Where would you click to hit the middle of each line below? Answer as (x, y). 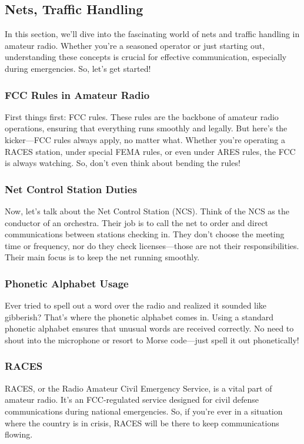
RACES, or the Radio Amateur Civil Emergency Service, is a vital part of (138, 388)
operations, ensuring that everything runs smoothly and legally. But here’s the (146, 128)
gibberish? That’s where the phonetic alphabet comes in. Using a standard (139, 317)
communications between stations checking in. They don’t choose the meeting (145, 234)
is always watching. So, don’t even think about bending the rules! (123, 163)
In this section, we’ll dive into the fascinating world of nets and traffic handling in (152, 34)
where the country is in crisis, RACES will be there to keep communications (142, 423)
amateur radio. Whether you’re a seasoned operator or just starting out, (135, 45)
